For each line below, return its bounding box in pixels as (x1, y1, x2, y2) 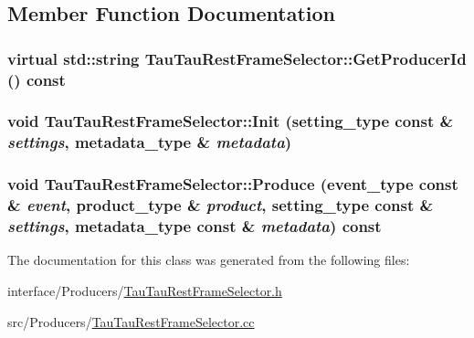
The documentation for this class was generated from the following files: (7, 250, 410, 269)
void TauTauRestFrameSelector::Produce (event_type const (7, 173, 458, 195)
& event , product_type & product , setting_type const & (7, 194, 434, 217)
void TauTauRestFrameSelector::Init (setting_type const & (7, 110, 454, 132)
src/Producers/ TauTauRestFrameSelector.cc (7, 312, 255, 331)
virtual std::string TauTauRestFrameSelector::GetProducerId (7, 47, 467, 69)
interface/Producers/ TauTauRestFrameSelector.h (7, 280, 282, 300)
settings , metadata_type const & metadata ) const (7, 215, 382, 238)
